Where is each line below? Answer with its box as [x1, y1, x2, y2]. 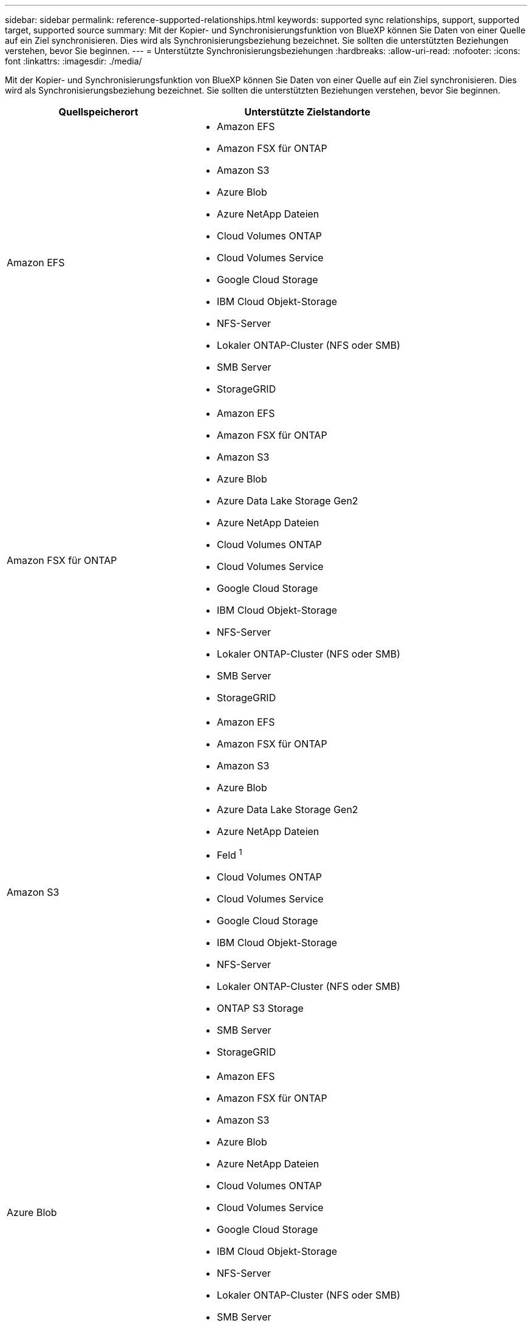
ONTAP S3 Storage [217, 1002, 304, 1015]
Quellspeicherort [58, 106, 138, 118]
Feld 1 [217, 847, 242, 862]
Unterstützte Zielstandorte [244, 106, 370, 118]
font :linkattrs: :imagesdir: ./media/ [5, 56, 142, 66]
